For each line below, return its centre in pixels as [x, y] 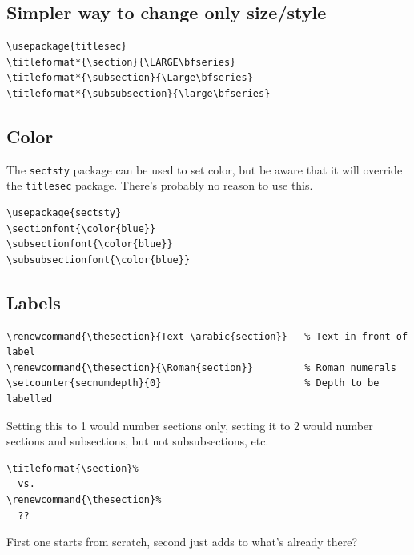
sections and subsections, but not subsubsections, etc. [138, 441]
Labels [34, 302]
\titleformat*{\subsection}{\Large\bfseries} [130, 78]
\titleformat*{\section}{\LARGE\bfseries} [121, 62]
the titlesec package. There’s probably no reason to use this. [160, 185]
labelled [30, 399]
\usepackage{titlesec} [67, 47]
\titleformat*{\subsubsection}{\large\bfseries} [139, 93]
